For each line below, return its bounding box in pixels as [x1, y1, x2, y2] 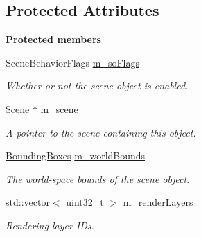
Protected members [6, 32, 101, 46]
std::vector [6, 195, 50, 209]
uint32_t [66, 195, 104, 209]
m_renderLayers [123, 195, 193, 209]
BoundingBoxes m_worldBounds [6, 148, 146, 163]
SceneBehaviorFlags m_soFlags [6, 55, 139, 69]
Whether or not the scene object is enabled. [6, 78, 189, 93]
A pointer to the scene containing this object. [6, 125, 196, 139]
